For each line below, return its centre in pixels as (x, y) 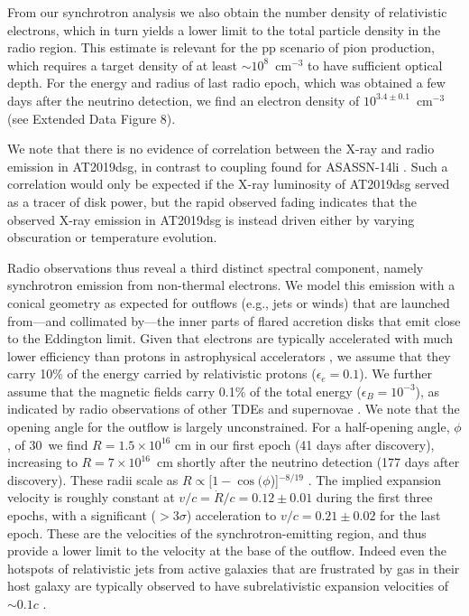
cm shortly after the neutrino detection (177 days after (308, 462)
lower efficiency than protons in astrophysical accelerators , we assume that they (229, 355)
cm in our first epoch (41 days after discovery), (305, 444)
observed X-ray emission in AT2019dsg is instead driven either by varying (211, 219)
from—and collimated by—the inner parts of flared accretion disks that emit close (234, 320)
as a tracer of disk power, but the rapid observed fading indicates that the (212, 201)
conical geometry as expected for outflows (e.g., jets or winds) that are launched (229, 302)
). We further (395, 373)
